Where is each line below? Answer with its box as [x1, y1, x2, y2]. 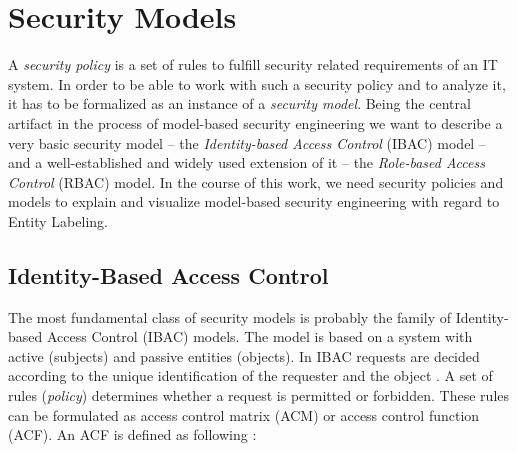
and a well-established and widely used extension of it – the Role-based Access [8, 152, 485, 173]
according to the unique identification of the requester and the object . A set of [8, 365, 493, 386]
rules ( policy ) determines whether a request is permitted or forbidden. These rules [8, 385, 510, 406]
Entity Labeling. [8, 210, 108, 231]
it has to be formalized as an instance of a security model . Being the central [8, 93, 471, 114]
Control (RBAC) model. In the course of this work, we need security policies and [8, 171, 504, 192]
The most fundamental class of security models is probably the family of [8, 306, 452, 327]
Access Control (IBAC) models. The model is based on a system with [46, 326, 473, 347]
